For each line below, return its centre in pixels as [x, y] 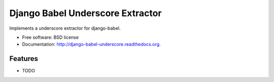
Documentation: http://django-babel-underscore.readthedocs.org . [91, 44]
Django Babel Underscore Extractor [85, 13]
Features [24, 59]
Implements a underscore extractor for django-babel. [65, 28]
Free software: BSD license [50, 37]
